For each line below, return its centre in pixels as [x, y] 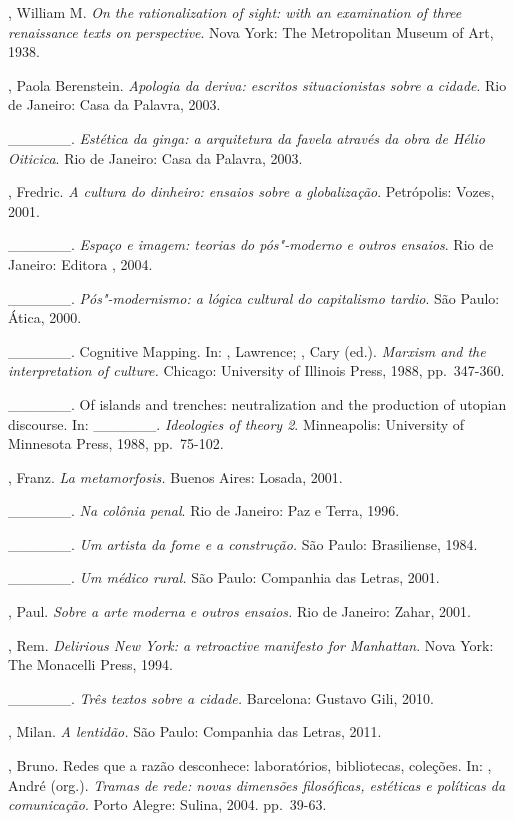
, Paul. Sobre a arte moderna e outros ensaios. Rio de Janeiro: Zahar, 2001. [239, 611]
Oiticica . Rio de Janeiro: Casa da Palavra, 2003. [155, 157]
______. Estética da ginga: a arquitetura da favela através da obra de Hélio [246, 137]
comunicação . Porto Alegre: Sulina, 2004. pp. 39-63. [167, 804]
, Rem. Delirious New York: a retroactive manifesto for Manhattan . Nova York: [251, 644]
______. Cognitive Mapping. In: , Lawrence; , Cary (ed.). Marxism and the [247, 350]
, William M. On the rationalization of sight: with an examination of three [235, 12]
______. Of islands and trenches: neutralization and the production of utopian [257, 403]
